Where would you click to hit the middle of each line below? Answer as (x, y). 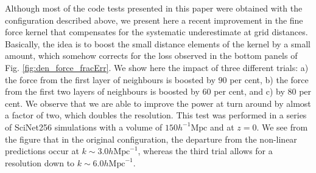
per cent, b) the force (269, 79)
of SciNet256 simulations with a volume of (84, 127)
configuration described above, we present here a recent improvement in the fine (154, 20)
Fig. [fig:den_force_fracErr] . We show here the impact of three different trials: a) (157, 67)
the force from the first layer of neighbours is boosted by (110, 79)
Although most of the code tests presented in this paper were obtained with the (154, 8)
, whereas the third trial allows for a (205, 151)
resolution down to (40, 162)
